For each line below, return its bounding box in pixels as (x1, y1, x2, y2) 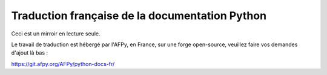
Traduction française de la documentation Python (11, 9, 266, 22)
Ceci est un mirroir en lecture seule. (11, 30, 101, 37)
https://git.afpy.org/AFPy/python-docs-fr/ (11, 60, 115, 67)
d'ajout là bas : (11, 49, 48, 56)
